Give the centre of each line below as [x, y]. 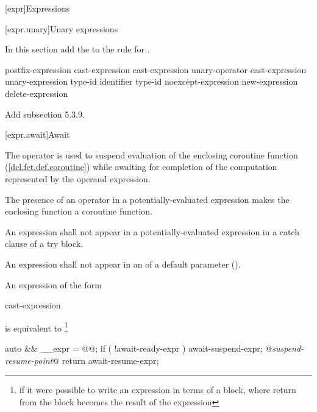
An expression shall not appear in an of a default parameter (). [123, 264]
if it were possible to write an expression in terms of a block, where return [158, 390]
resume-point [29, 360]
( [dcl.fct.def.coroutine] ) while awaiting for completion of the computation [141, 167]
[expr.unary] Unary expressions [62, 28]
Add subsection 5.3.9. [45, 114]
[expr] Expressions [37, 8]
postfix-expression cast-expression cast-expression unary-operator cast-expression [156, 69]
